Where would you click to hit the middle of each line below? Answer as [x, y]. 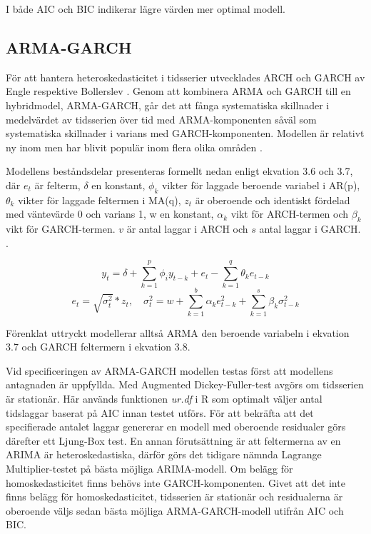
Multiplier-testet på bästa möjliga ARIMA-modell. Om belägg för [149, 468]
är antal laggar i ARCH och [187, 229]
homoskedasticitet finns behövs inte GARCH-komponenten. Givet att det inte [176, 482]
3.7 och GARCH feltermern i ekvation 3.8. [98, 347]
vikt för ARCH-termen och [290, 214]
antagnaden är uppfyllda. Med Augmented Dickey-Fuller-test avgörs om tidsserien [185, 384]
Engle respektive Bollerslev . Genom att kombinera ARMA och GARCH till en [178, 91]
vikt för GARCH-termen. [61, 229]
